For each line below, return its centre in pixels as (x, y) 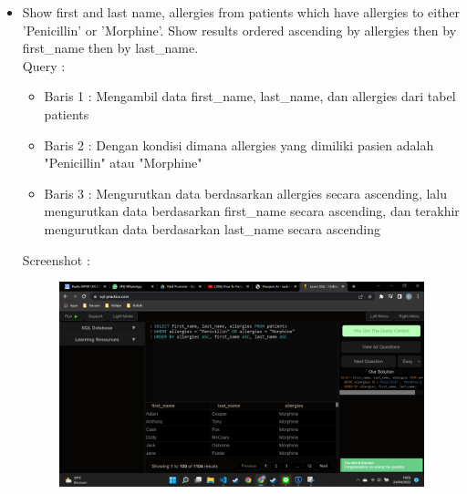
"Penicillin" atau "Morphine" (123, 163)
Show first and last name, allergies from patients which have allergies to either (241, 12)
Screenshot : (56, 259)
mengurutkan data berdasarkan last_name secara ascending (212, 228)
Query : (44, 65)
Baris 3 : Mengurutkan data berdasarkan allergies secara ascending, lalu (246, 193)
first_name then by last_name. (110, 48)
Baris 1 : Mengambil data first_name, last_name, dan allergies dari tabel (250, 96)
